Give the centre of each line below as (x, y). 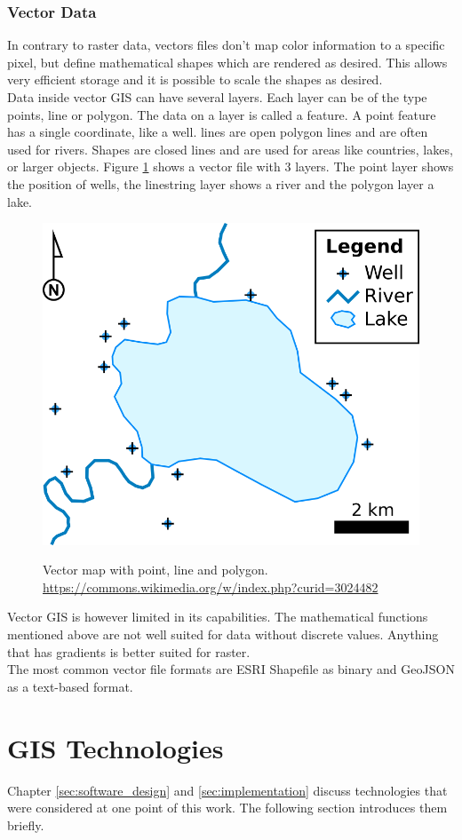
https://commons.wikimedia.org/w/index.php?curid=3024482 (211, 586)
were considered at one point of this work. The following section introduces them (227, 808)
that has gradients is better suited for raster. (129, 651)
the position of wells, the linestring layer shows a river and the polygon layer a (221, 183)
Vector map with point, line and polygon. (155, 570)
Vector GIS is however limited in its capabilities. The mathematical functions (218, 617)
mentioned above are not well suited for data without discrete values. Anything (223, 634)
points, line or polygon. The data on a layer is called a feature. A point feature (222, 114)
